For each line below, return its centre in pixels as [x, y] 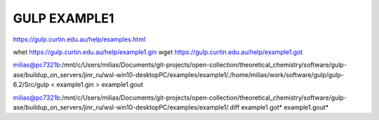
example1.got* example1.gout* [285, 107]
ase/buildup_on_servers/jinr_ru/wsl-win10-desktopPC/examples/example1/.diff [126, 107]
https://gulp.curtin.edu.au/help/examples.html [79, 39]
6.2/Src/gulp [31, 85]
